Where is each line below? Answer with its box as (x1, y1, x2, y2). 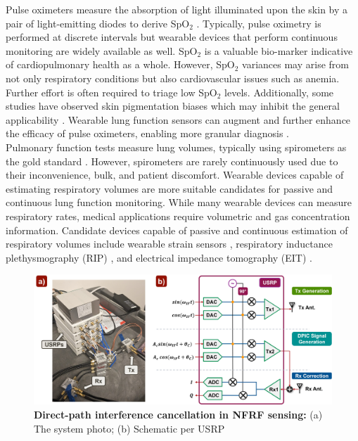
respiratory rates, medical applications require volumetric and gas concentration (6, 208, 350, 223)
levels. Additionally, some (224, 84, 334, 99)
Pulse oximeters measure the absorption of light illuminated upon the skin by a (6, 2, 348, 16)
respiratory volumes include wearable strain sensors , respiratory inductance (6, 236, 333, 251)
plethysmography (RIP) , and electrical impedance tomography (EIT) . (6, 250, 312, 264)
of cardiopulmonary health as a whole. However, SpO (6, 57, 235, 72)
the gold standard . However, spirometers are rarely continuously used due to (6, 153, 338, 168)
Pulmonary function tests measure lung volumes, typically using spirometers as (6, 139, 347, 154)
